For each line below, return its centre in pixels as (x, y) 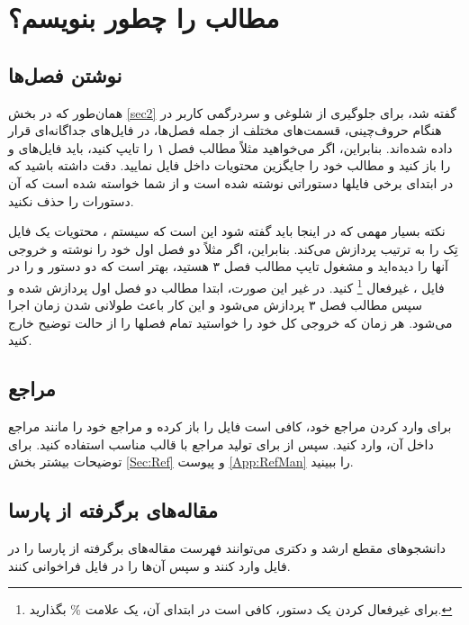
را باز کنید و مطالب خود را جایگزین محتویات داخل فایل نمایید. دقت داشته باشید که (230, 165)
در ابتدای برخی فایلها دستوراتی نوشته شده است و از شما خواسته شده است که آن (231, 182)
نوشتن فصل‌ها (65, 74)
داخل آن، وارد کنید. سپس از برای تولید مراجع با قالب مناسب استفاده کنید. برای (221, 444)
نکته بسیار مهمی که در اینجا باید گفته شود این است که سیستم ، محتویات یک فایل (227, 231)
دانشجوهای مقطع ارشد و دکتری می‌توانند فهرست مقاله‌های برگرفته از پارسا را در (227, 548)
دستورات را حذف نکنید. (71, 200)
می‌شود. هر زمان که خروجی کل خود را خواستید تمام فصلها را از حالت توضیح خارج (230, 322)
